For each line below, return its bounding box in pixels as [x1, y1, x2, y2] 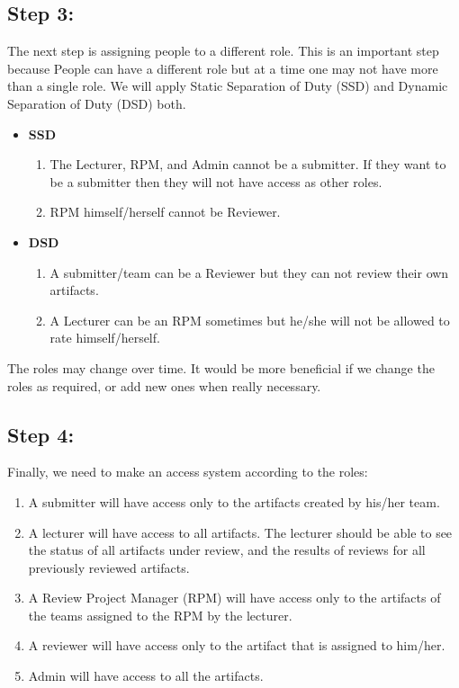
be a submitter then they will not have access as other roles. [49, 172, 382, 191]
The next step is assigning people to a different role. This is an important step [7, 41, 439, 60]
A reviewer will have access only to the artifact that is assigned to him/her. [28, 636, 445, 655]
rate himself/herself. [49, 328, 160, 347]
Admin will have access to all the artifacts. [28, 666, 264, 685]
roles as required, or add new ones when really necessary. [7, 376, 321, 395]
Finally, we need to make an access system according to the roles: [7, 462, 368, 481]
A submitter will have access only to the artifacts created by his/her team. [28, 492, 440, 511]
